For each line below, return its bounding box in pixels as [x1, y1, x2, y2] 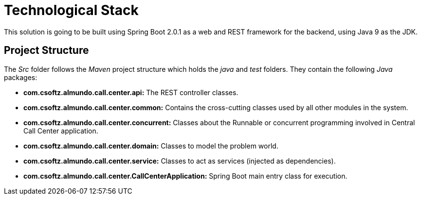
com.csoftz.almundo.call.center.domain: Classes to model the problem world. [23, 141, 278, 150]
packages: [4, 73, 37, 82]
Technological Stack [4, 2, 139, 18]
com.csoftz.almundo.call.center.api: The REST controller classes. [23, 88, 238, 97]
